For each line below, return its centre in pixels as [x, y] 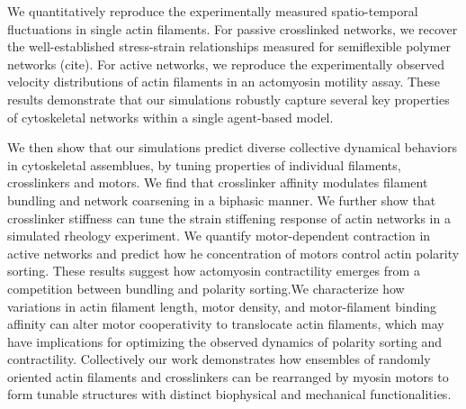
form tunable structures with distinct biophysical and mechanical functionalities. [229, 394]
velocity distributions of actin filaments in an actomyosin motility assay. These [224, 82]
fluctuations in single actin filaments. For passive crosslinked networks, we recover [233, 28]
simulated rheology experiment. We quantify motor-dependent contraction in [219, 236]
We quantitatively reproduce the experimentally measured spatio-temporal [213, 11]
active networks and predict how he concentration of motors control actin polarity [233, 253]
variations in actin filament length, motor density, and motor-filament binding [222, 306]
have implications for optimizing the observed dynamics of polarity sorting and [225, 341]
